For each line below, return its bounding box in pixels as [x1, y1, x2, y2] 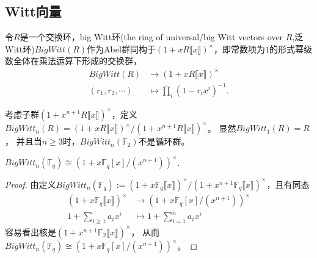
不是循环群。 [138, 135, 190, 148]
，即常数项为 [214, 42, 266, 55]
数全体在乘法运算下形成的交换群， [5, 54, 142, 67]
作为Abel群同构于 [87, 42, 156, 55]
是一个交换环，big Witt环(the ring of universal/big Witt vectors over [20, 30, 283, 43]
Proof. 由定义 [5, 177, 56, 190]
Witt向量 [5, 2, 62, 21]
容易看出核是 [5, 225, 56, 238]
